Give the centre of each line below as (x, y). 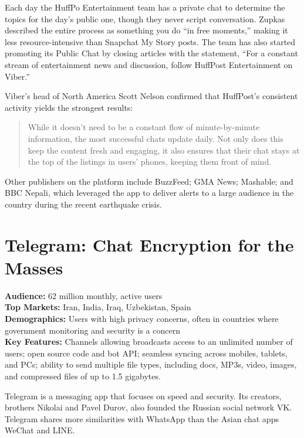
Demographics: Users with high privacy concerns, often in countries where (142, 318)
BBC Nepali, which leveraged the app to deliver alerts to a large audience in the (149, 193)
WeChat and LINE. (40, 430)
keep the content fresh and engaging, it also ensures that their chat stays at (164, 150)
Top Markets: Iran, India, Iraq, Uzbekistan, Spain (98, 307)
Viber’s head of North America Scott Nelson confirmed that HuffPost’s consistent (151, 96)
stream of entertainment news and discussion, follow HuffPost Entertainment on (149, 64)
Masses (34, 267)
